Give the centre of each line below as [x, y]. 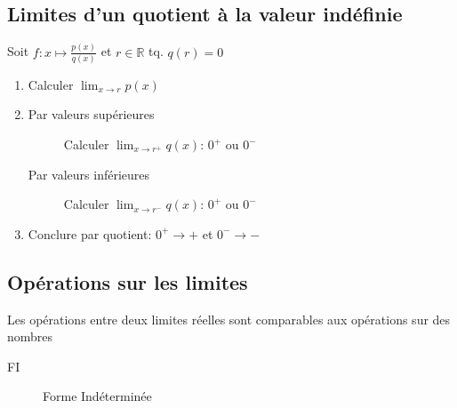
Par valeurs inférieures [89, 174]
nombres [30, 336]
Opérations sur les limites [128, 281]
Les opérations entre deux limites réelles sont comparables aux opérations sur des [229, 319]
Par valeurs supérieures [91, 114]
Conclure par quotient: [90, 233]
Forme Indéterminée [97, 396]
